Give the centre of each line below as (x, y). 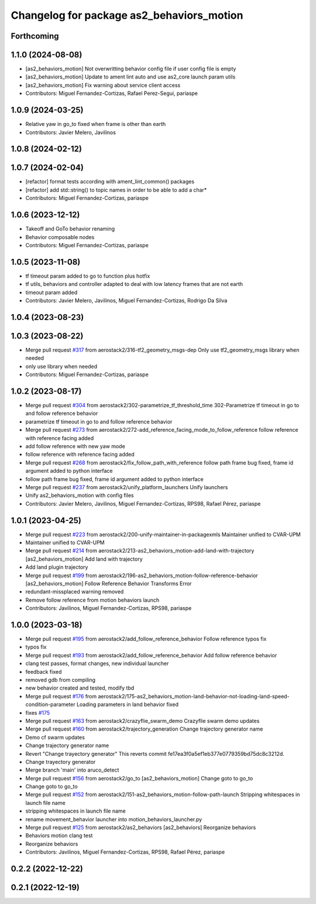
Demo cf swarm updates (55, 737)
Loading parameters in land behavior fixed (127, 705)
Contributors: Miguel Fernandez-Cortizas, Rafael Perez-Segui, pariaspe (112, 93)
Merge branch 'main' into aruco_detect (72, 770)
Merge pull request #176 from (61, 696)
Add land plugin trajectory (57, 567)
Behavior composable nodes (60, 237)
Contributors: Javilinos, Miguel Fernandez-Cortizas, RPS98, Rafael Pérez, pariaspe (125, 852)
